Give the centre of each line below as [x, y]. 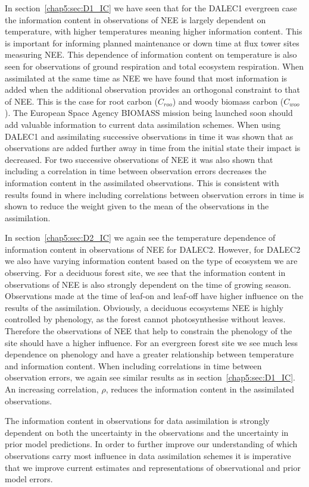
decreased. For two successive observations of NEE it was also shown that [139, 159]
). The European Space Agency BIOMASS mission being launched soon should [149, 113]
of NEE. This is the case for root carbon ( [82, 101]
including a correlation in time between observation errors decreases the [136, 171]
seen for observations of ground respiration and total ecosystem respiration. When [154, 66]
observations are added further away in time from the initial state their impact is [153, 148]
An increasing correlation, [52, 389]
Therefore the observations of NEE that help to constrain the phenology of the [149, 331]
